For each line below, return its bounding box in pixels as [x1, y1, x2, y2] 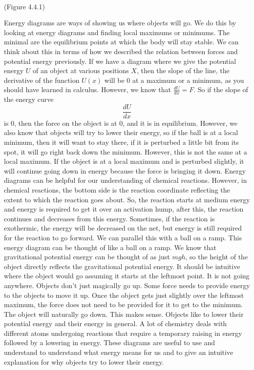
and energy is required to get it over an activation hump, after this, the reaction [4, 204, 244, 214]
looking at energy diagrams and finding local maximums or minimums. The [4, 27, 230, 37]
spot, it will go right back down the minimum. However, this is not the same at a [4, 146, 247, 156]
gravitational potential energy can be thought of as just [4, 252, 170, 262]
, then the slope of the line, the [136, 65, 230, 76]
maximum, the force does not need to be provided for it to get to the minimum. [4, 299, 243, 310]
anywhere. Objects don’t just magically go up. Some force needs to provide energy [4, 280, 250, 290]
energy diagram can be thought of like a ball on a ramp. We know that [4, 242, 216, 252]
